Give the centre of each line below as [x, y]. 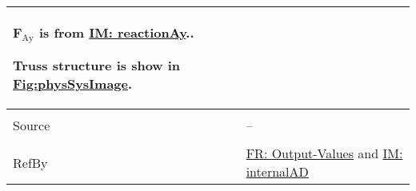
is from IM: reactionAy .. [116, 32]
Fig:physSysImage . [73, 84]
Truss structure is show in [97, 66]
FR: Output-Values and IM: [324, 153]
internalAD [277, 172]
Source [32, 125]
